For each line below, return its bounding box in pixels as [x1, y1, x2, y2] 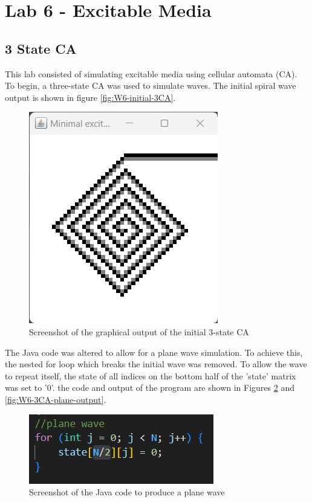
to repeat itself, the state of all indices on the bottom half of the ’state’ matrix [5, 369, 296, 382]
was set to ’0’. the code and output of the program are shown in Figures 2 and [5, 381, 294, 394]
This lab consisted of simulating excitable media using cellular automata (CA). [5, 67, 297, 80]
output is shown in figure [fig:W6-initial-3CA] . [5, 91, 176, 103]
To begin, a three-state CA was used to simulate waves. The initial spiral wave [5, 79, 296, 92]
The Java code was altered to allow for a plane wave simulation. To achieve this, [5, 346, 303, 358]
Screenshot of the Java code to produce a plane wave [29, 486, 225, 498]
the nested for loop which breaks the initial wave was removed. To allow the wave [5, 358, 307, 370]
